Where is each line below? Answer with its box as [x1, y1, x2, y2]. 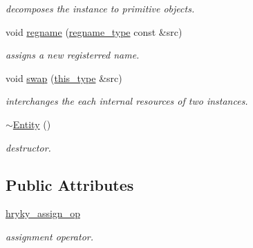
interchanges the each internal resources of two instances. [6, 94, 248, 108]
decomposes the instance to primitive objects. [6, 1, 195, 15]
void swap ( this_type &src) [6, 70, 122, 85]
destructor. [6, 140, 51, 154]
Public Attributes [6, 174, 134, 195]
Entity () [12, 116, 51, 131]
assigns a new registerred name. [6, 48, 140, 62]
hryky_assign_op [6, 206, 80, 220]
